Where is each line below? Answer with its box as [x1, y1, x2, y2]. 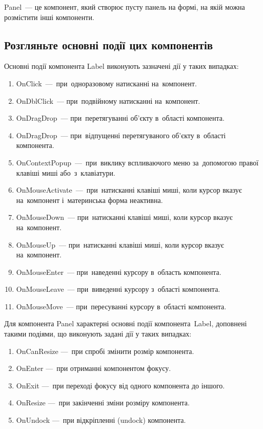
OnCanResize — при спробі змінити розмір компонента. [16, 345, 194, 356]
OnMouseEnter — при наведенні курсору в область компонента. [16, 266, 221, 277]
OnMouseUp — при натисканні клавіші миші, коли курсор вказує [16, 239, 224, 250]
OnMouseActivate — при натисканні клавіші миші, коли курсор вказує [16, 184, 242, 195]
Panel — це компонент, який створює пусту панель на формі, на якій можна [4, 2, 245, 12]
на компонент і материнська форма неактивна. [16, 194, 163, 205]
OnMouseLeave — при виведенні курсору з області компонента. [16, 284, 220, 294]
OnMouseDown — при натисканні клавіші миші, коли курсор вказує [16, 212, 233, 222]
